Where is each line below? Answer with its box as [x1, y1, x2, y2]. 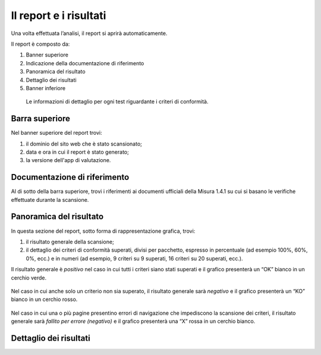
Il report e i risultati [11, 9, 106, 22]
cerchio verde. [11, 274, 47, 281]
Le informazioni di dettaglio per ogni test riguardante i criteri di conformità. [26, 98, 209, 105]
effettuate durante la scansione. [11, 196, 89, 203]
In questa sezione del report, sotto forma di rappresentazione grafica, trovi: [11, 227, 196, 234]
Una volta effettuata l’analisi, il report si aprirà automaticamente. [11, 30, 168, 37]
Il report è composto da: [11, 40, 70, 47]
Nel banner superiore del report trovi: [11, 129, 102, 137]
